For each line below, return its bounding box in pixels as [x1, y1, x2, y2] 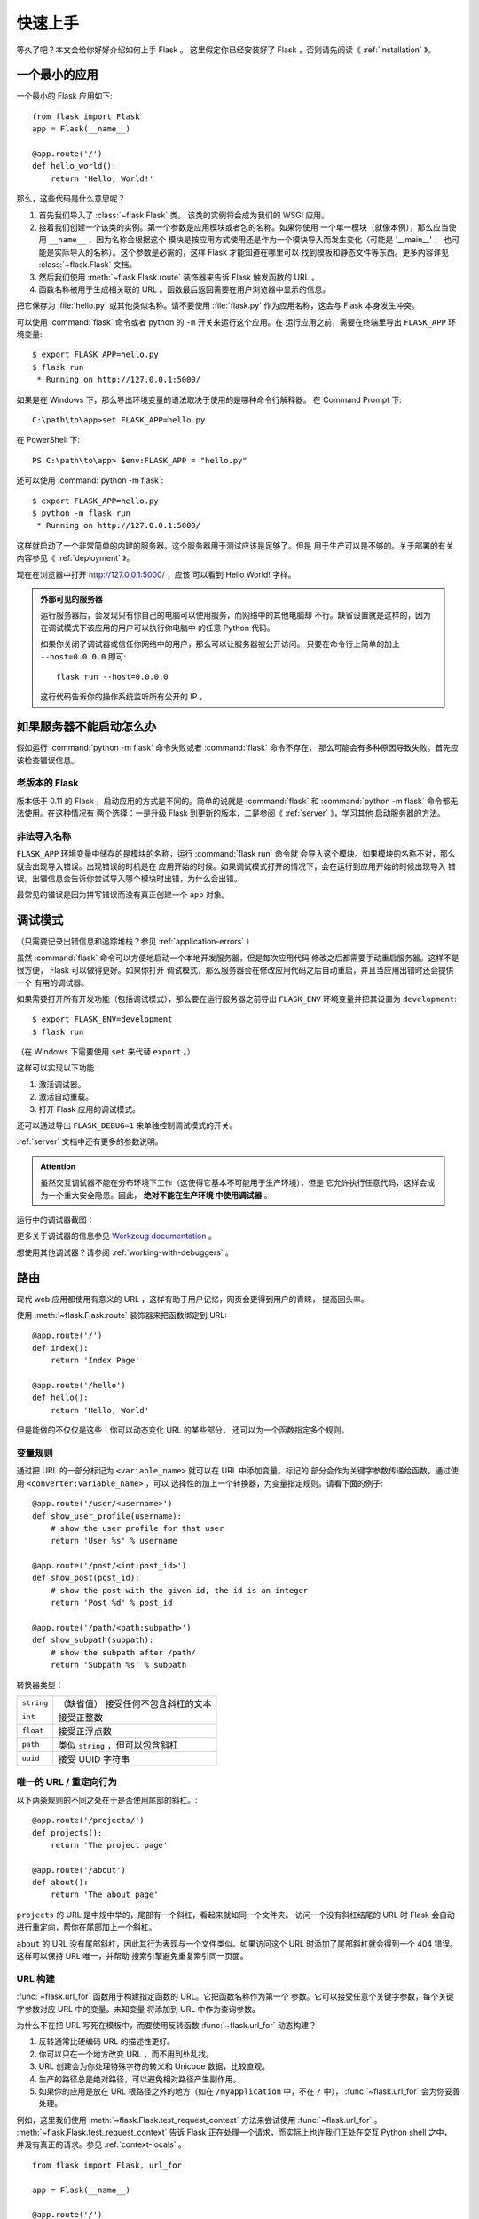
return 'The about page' [50, 1890, 159, 1899]
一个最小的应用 [16, 67, 98, 83]
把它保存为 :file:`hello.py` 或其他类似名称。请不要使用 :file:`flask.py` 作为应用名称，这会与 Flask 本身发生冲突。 [16, 300, 420, 311]
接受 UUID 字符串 [58, 1753, 130, 1765]
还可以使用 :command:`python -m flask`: [16, 475, 164, 486]
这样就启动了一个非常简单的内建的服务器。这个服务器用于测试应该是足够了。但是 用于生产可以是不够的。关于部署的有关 [16, 540, 454, 550]
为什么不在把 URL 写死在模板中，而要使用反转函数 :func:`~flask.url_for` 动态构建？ [16, 2019, 317, 2030]
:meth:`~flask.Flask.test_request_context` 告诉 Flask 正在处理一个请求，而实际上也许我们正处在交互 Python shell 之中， [16, 2127, 452, 2138]
